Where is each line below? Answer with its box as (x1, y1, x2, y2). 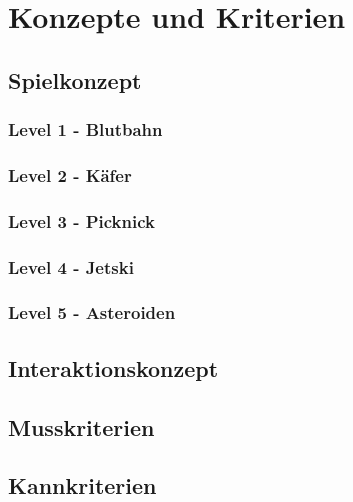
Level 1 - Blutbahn (8, 117, 163, 142)
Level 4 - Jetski (8, 254, 134, 279)
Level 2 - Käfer (8, 162, 132, 187)
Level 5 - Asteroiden (8, 300, 176, 325)
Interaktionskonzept (8, 352, 219, 383)
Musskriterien (8, 411, 155, 442)
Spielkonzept (8, 64, 142, 95)
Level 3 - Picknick (8, 208, 155, 233)
